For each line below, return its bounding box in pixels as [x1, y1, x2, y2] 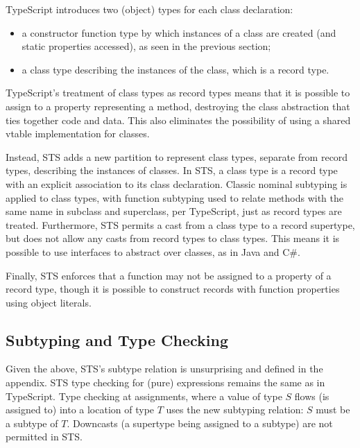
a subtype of [6, 415, 58, 430]
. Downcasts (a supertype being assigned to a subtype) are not [67, 415, 333, 430]
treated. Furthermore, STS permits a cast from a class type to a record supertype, [6, 217, 355, 232]
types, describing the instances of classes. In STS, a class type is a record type [6, 163, 338, 178]
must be [316, 402, 350, 417]
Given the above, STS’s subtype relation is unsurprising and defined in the [6, 361, 323, 376]
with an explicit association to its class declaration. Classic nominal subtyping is [6, 176, 348, 191]
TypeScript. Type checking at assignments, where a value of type [6, 388, 282, 403]
